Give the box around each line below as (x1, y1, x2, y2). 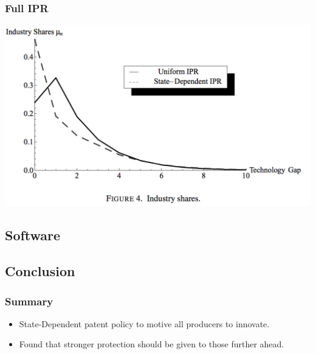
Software (5, 226, 61, 245)
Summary (5, 293, 53, 308)
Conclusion (5, 262, 75, 280)
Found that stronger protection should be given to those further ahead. (19, 338, 284, 350)
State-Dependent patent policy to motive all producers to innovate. (19, 317, 270, 330)
